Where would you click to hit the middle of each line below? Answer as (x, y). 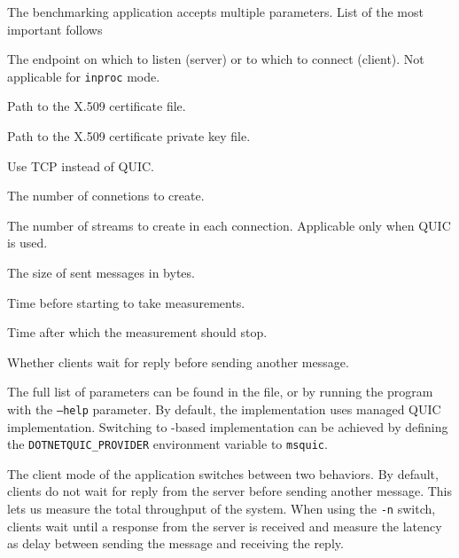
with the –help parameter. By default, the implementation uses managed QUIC (224, 409)
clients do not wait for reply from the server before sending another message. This (229, 491)
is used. (27, 243)
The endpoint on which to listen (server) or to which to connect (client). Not (216, 59)
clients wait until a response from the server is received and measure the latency (225, 526)
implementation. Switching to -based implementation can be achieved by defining (228, 426)
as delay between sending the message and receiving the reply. (175, 543)
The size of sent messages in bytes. (101, 272)
